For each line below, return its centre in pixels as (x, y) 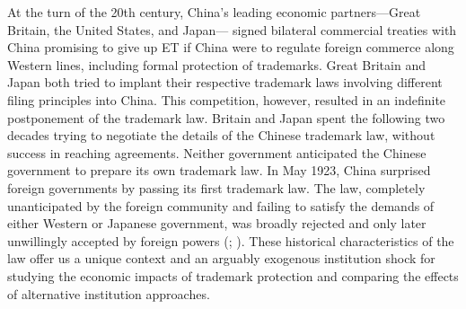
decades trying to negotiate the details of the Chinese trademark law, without (221, 135)
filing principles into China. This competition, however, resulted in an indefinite (227, 99)
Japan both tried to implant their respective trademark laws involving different (225, 82)
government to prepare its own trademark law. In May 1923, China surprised (219, 170)
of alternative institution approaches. (109, 293)
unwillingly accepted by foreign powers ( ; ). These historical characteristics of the (231, 240)
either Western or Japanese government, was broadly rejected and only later (217, 223)
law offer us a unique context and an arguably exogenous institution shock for (221, 258)
